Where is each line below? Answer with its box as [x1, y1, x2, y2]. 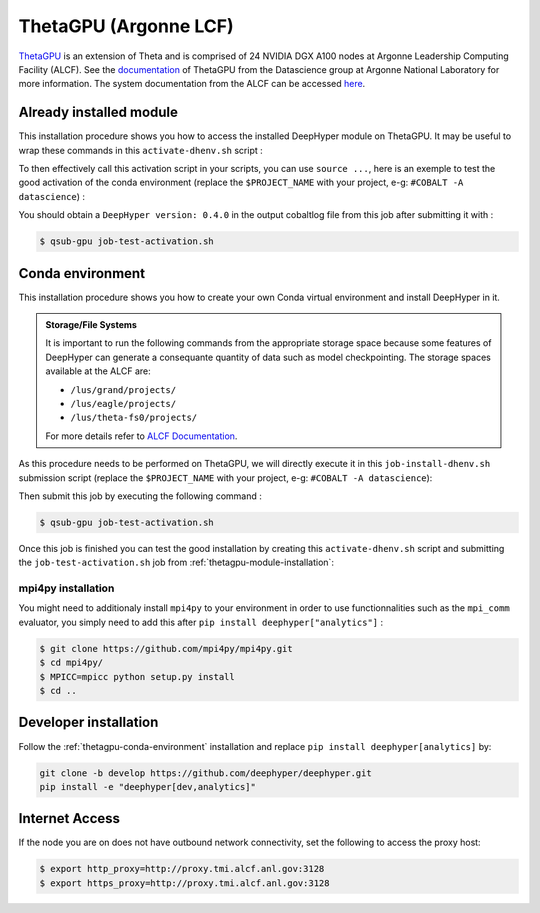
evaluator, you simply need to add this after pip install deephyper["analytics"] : [18, 616, 384, 628]
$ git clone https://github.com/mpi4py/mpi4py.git [39, 643, 294, 654]
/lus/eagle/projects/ [70, 398, 177, 410]
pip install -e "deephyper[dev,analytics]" [39, 781, 257, 792]
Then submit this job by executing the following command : [18, 490, 262, 502]
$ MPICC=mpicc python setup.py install [39, 671, 235, 682]
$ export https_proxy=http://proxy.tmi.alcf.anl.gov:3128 [39, 877, 330, 889]
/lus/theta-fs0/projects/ [70, 412, 198, 424]
